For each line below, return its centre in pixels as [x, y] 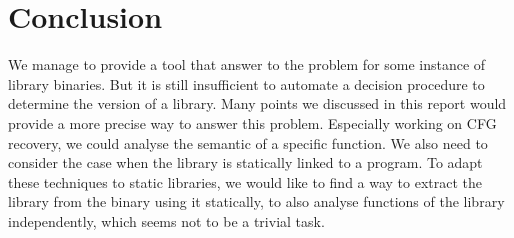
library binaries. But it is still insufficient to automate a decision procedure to [246, 83]
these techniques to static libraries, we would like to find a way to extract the [245, 181]
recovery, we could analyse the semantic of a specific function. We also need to [248, 142]
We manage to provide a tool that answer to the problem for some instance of [247, 64]
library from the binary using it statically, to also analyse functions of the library [256, 201]
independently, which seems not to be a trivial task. [166, 220]
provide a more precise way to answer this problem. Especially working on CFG [252, 122]
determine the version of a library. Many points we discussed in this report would [257, 103]
